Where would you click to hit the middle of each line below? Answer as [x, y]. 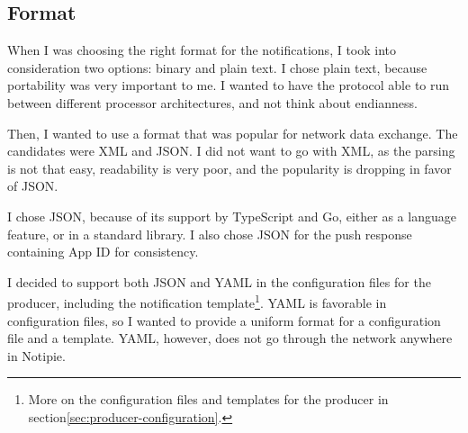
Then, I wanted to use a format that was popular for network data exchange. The [233, 133]
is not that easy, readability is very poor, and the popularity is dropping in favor [229, 168]
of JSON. [33, 186]
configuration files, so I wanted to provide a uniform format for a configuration [224, 320]
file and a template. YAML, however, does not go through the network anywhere [230, 338]
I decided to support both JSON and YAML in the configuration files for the [219, 281]
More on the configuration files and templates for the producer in [208, 399]
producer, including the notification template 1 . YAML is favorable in [197, 301]
